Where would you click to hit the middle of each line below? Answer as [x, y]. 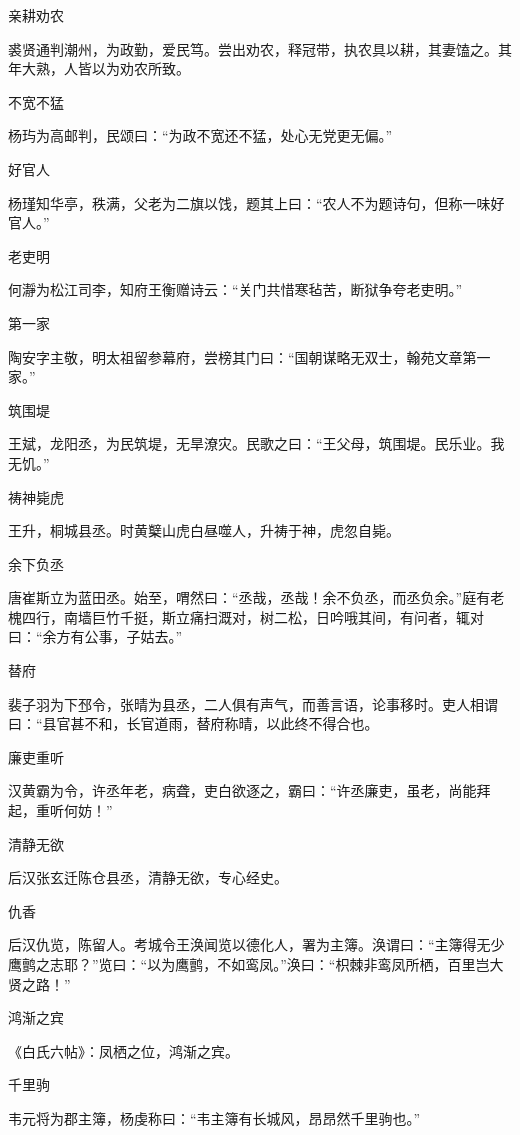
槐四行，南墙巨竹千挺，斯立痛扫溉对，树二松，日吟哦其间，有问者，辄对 [246, 616]
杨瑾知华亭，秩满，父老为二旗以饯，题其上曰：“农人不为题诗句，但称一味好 [256, 202]
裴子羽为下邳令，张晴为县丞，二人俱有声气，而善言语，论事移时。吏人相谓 [253, 703]
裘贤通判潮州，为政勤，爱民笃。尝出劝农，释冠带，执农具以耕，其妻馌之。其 [260, 48]
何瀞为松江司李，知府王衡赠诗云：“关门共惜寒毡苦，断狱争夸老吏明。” [235, 289]
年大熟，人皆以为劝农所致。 [99, 68]
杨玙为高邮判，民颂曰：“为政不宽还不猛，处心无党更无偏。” [200, 135]
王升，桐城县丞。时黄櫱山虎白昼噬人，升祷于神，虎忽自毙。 [204, 530]
